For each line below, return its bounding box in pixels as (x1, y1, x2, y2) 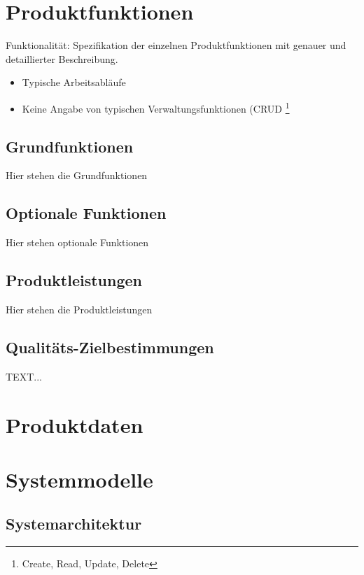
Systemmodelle (6, 464, 153, 493)
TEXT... (6, 369, 42, 383)
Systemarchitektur (6, 513, 142, 534)
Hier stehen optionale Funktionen (6, 235, 149, 250)
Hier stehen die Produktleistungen (6, 301, 153, 316)
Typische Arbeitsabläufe (22, 75, 126, 90)
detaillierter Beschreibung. (6, 51, 118, 66)
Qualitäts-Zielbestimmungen (6, 336, 214, 357)
